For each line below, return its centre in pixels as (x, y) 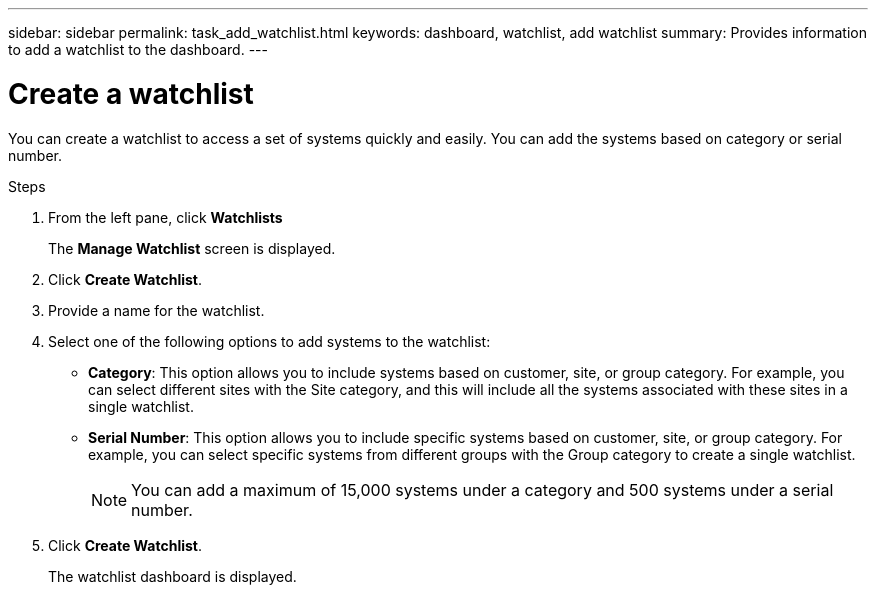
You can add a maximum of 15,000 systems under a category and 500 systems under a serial (482, 489)
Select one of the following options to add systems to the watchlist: (269, 341)
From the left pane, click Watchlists (165, 217)
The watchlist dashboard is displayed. (172, 576)
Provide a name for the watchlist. (156, 310)
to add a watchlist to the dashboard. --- (138, 49)
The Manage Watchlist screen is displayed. (192, 248)
